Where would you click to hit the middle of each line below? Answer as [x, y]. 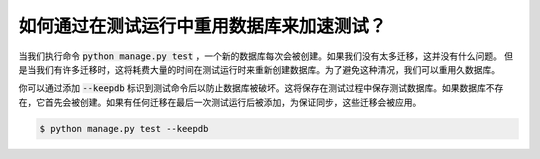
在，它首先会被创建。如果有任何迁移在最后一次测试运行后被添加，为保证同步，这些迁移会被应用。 [220, 102]
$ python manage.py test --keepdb [124, 128]
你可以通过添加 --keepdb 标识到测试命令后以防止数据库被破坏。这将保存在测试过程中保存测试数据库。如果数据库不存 [261, 88]
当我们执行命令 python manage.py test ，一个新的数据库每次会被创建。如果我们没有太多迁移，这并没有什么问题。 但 [266, 56]
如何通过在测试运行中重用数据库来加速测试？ [202, 26]
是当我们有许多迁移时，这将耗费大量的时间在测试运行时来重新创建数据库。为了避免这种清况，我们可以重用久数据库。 [259, 69]
